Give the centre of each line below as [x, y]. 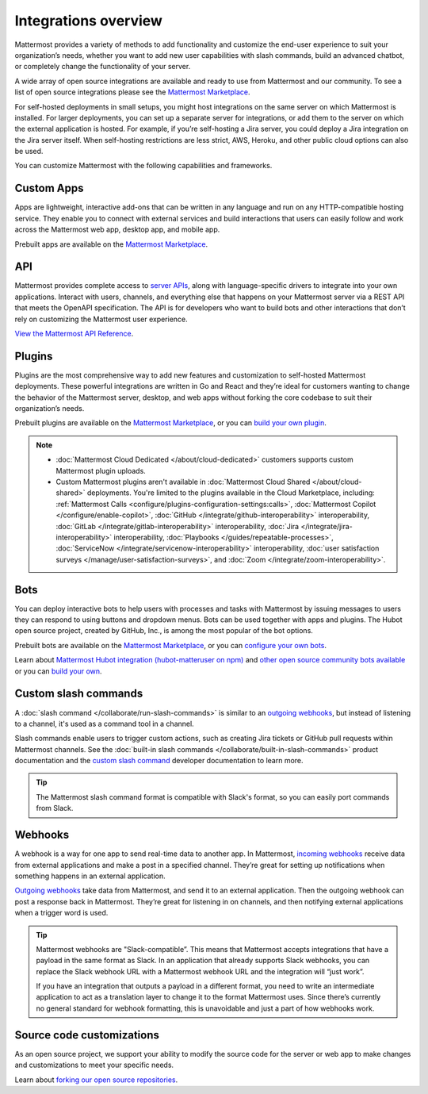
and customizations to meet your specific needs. [94, 1065]
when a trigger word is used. [61, 913]
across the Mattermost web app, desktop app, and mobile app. [117, 229]
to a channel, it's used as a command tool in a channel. [104, 724]
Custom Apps [49, 188]
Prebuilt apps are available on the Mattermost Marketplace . [111, 244]
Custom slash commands [79, 694]
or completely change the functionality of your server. [103, 67]
